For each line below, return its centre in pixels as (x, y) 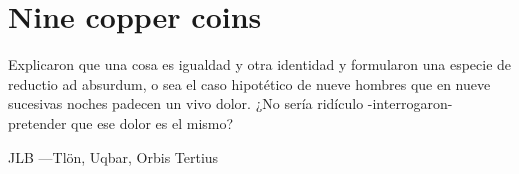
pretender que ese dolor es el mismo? (121, 122)
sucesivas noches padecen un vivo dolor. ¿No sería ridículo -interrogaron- (230, 103)
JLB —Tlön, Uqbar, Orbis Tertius (113, 156)
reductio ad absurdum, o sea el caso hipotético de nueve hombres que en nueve (249, 83)
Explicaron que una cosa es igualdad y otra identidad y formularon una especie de (260, 64)
